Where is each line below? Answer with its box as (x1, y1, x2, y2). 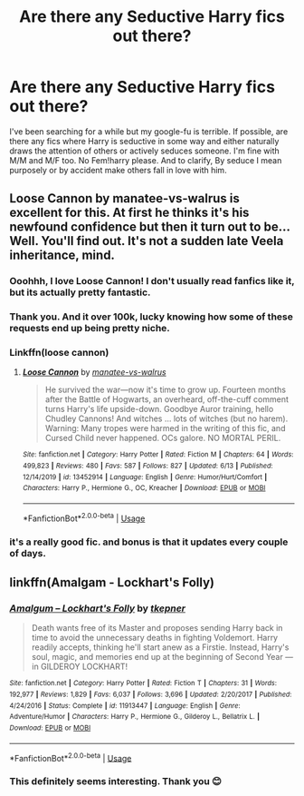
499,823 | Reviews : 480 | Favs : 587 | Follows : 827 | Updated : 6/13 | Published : (22, 461, 273, 471)
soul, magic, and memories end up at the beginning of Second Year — (31, 652, 294, 663)
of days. (9, 546, 47, 559)
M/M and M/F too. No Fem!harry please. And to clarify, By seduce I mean (9, 154, 282, 165)
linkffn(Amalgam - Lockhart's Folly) (9, 575, 215, 591)
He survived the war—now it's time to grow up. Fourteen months (44, 384, 287, 396)
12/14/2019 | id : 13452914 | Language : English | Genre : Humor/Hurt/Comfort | (22, 472, 268, 482)
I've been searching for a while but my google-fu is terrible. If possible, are (9, 125, 289, 137)
